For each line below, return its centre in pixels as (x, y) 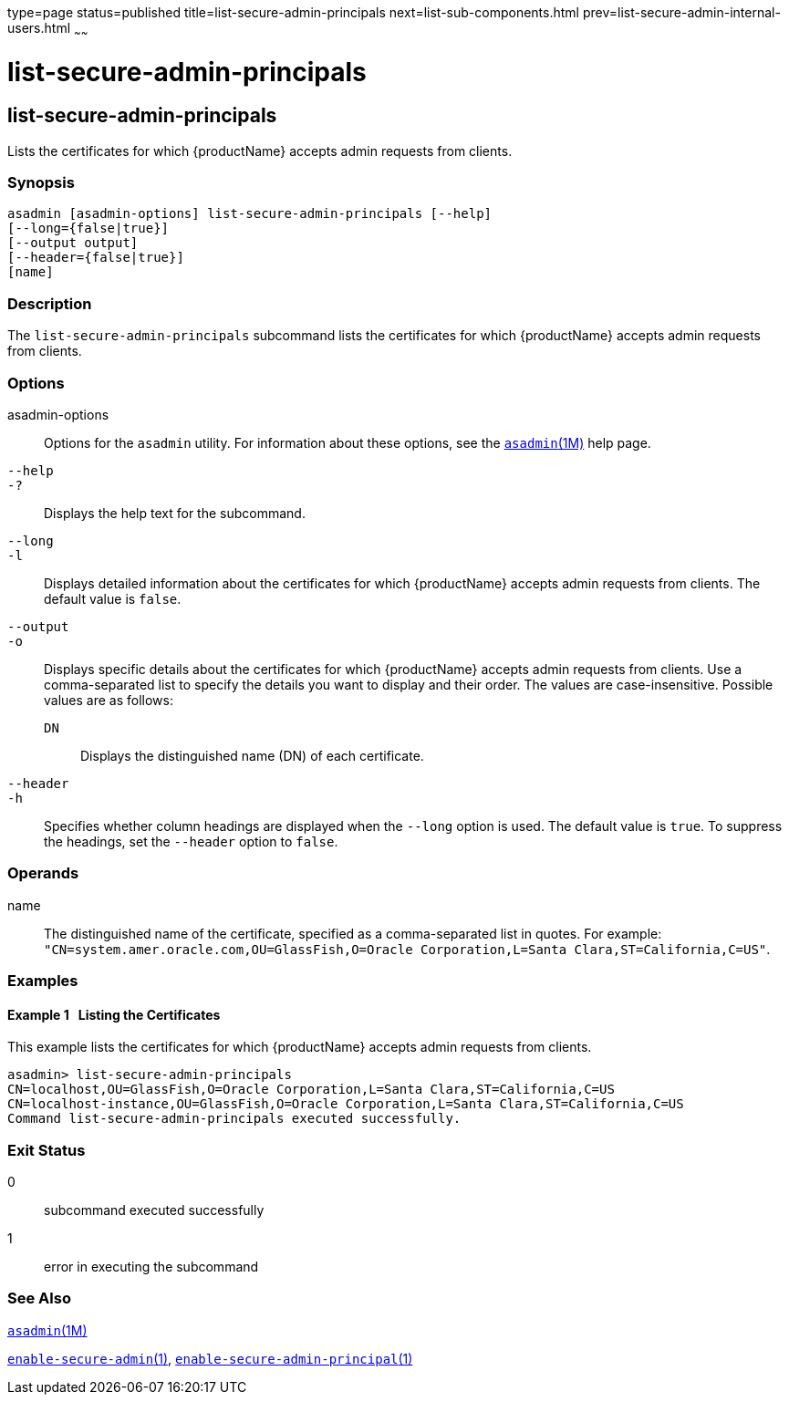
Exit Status (47, 1150)
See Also (39, 1298)
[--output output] (73, 243)
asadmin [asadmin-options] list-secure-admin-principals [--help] (250, 214)
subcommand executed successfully (154, 1210)
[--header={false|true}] (96, 258)
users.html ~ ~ (48, 30)
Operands (43, 873)
